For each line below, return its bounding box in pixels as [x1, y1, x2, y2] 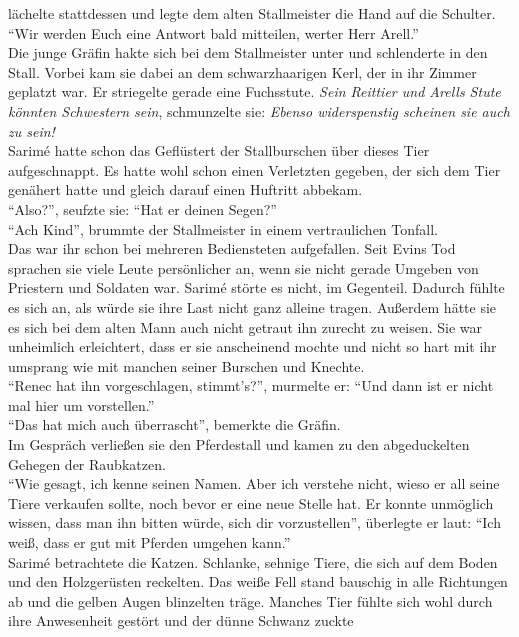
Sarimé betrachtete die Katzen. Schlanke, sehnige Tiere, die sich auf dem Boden [8, 551, 498, 572]
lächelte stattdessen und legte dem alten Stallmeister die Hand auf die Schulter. [8, 3, 496, 23]
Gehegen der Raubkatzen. [8, 453, 166, 474]
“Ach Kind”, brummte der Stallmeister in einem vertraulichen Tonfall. [8, 218, 439, 239]
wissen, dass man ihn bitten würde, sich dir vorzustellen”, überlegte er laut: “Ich [8, 512, 501, 533]
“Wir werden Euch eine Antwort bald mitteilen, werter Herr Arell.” [8, 22, 419, 43]
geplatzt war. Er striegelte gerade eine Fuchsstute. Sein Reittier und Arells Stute [8, 81, 501, 102]
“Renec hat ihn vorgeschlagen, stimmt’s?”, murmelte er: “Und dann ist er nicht [8, 375, 494, 396]
